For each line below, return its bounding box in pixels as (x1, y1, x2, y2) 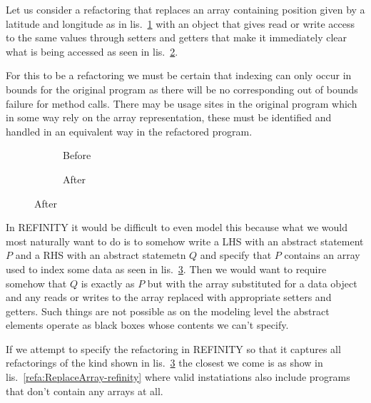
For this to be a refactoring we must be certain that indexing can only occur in (6, 68, 352, 83)
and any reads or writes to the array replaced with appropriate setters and (6, 290, 332, 305)
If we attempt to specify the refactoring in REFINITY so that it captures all (6, 341, 341, 356)
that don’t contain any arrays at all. (6, 383, 163, 398)
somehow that (6, 275, 67, 290)
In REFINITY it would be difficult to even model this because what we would (6, 220, 348, 235)
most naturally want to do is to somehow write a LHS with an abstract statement (6, 233, 364, 248)
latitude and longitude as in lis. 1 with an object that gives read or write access (6, 16, 355, 31)
